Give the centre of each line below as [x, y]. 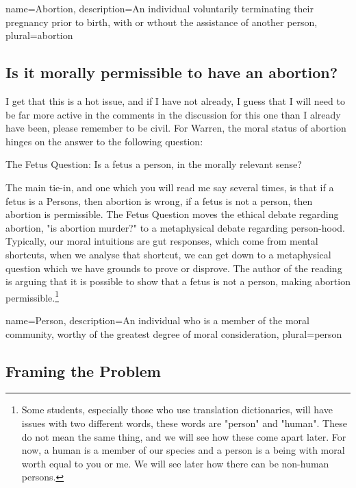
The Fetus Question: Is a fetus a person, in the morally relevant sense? [154, 164]
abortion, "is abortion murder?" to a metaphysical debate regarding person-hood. [175, 227]
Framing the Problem [83, 370]
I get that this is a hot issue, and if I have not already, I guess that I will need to [175, 100]
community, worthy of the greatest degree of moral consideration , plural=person [174, 333]
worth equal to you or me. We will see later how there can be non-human [175, 463]
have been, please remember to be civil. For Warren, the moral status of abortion [176, 128]
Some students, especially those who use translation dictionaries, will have [177, 410]
